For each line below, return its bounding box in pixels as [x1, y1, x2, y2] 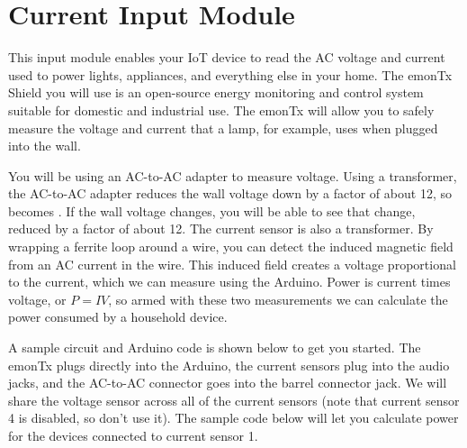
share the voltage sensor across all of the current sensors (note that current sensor [8, 390, 460, 409]
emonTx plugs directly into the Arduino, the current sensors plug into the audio [8, 355, 450, 374]
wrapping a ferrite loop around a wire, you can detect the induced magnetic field [8, 237, 454, 256]
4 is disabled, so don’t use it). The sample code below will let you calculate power [8, 408, 459, 427]
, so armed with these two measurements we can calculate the [108, 289, 448, 308]
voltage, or [8, 289, 67, 308]
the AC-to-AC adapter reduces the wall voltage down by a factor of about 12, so [8, 184, 452, 203]
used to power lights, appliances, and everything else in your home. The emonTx [8, 65, 453, 84]
